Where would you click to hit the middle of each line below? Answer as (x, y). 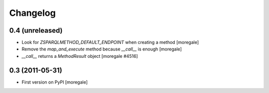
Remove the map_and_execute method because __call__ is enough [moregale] (102, 49)
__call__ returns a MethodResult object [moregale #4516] (80, 56)
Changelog (32, 13)
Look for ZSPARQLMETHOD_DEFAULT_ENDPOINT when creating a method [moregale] (110, 43)
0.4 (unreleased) (36, 30)
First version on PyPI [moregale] (55, 82)
